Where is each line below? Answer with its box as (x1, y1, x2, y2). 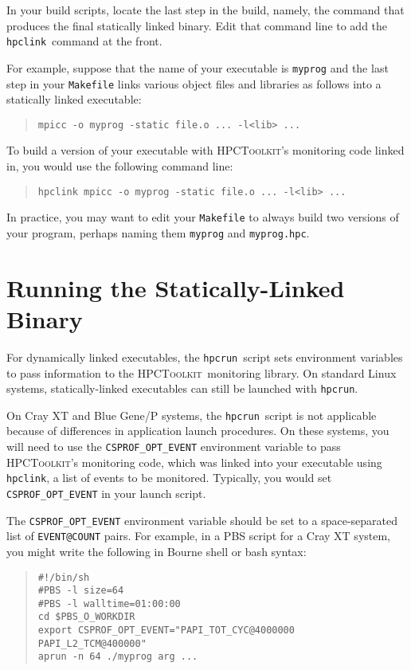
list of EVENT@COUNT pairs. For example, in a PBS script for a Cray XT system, (6, 527, 391, 544)
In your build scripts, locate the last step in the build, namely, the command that (6, 2, 405, 18)
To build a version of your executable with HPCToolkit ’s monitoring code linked (6, 142, 405, 159)
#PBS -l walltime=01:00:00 (37, 598, 181, 609)
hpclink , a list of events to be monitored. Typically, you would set (6, 469, 332, 486)
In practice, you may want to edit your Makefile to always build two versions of (6, 209, 399, 225)
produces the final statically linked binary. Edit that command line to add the (6, 17, 388, 33)
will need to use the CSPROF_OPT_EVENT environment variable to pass (6, 438, 341, 455)
